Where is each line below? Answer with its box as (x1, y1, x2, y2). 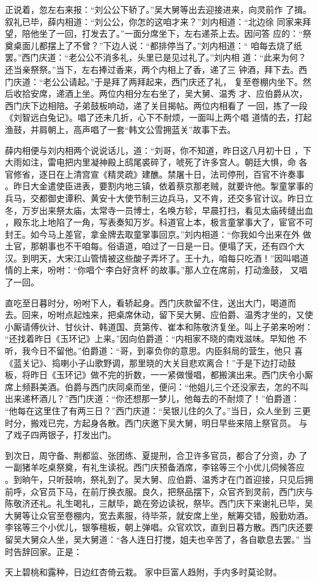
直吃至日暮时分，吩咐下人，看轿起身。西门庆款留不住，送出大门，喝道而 (5, 296, 296, 309)
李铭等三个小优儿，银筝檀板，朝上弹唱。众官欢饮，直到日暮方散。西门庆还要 (5, 521, 313, 534)
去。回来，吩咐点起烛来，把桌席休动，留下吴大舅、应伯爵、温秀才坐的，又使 (5, 308, 313, 321)
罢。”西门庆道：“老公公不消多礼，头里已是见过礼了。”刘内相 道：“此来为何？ (5, 51, 307, 64)
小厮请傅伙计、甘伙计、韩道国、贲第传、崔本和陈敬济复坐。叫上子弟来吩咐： (5, 320, 313, 333)
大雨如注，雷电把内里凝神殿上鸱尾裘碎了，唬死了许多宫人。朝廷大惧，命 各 (5, 156, 308, 168)
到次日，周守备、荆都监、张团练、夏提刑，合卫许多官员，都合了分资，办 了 (5, 448, 308, 461)
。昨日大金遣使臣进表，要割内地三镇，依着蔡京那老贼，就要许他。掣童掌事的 (5, 180, 313, 192)
